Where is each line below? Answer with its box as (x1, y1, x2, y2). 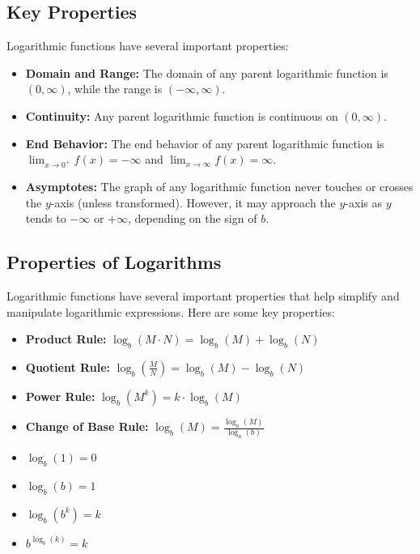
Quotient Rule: (25, 358, 110, 375)
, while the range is (67, 80, 163, 97)
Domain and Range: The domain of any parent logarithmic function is (25, 64, 388, 81)
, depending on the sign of (127, 210, 257, 227)
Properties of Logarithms (6, 249, 222, 275)
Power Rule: (25, 387, 95, 404)
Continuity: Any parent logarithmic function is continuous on (25, 107, 338, 124)
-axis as (345, 194, 382, 211)
